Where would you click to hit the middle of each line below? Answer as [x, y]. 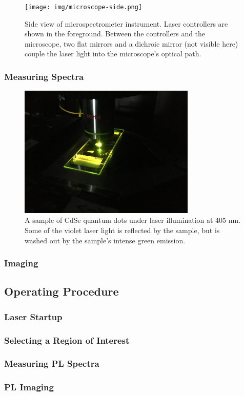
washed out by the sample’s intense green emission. [105, 240]
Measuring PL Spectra [52, 363]
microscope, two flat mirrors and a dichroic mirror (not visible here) [131, 43]
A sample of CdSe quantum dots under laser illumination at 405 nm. [133, 220]
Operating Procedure [62, 291]
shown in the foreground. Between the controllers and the [115, 34]
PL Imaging [29, 387]
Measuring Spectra [44, 76]
